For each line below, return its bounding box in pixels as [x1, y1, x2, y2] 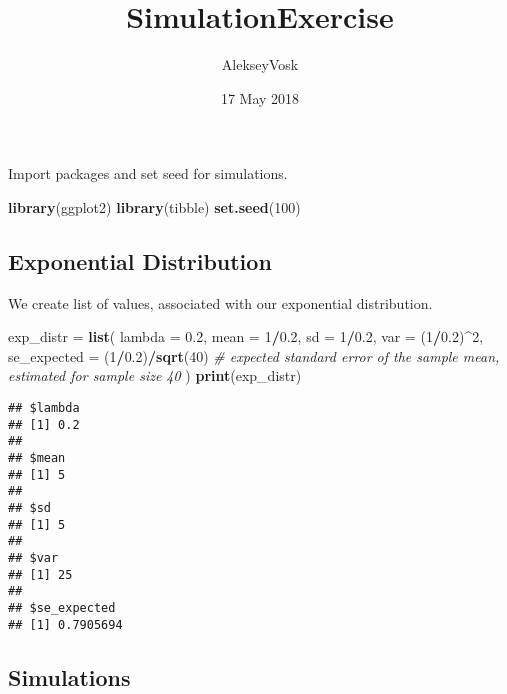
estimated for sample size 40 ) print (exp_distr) [8, 365, 302, 386]
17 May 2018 [220, 87, 300, 108]
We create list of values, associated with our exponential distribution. [8, 292, 433, 313]
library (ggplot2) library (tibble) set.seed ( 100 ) [8, 196, 301, 217]
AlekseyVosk [221, 54, 299, 75]
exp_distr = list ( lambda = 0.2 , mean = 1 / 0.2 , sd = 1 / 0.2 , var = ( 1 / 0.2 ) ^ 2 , [8, 326, 484, 347]
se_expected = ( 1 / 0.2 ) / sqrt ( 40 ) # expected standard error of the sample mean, [8, 345, 500, 366]
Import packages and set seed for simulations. [8, 163, 288, 184]
